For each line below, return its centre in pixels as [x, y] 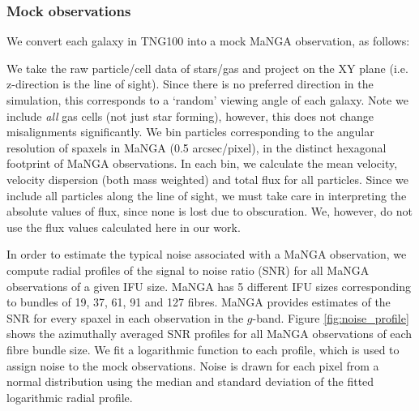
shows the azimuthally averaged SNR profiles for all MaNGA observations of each [209, 334]
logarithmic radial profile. [70, 397]
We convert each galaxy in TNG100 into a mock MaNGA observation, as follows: [208, 41]
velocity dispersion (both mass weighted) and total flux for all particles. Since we [207, 179]
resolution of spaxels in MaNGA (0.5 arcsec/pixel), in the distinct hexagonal [197, 147]
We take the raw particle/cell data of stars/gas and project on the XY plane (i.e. [207, 68]
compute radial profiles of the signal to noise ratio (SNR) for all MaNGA [188, 270]
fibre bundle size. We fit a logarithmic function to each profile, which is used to [203, 349]
